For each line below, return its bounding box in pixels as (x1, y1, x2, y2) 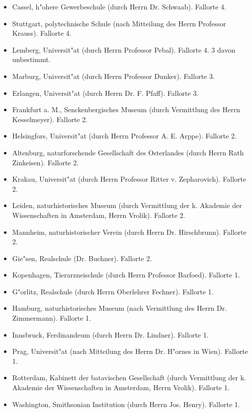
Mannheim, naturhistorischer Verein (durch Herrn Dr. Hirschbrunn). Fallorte (12, 226, 247, 237)
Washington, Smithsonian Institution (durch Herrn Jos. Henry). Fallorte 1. (12, 399, 240, 409)
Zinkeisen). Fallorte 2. (12, 157, 79, 167)
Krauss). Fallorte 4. (12, 28, 72, 38)
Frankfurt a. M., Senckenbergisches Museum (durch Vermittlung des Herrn (12, 104, 240, 115)
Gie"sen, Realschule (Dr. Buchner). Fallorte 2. (12, 253, 152, 263)
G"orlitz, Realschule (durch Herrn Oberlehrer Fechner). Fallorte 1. (12, 286, 214, 296)
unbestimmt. (12, 54, 51, 65)
